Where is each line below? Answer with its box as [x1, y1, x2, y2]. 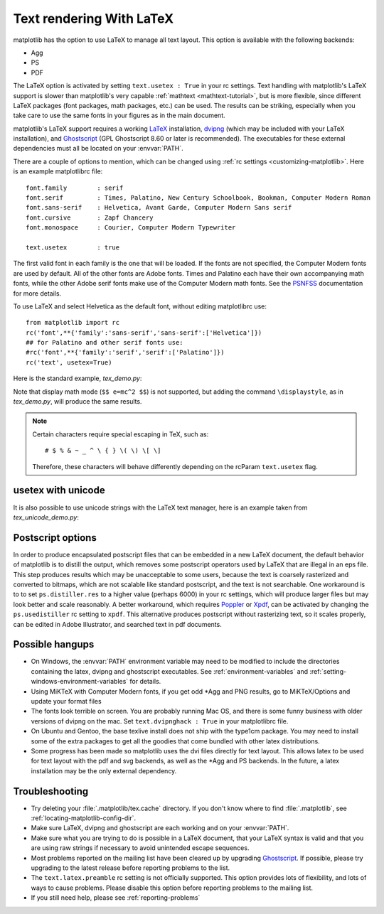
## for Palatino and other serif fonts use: [26, 338, 184, 347]
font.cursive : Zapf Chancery [26, 213, 154, 222]
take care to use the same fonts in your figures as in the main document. [13, 111, 225, 120]
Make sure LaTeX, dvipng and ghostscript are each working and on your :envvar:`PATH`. [31, 824, 289, 832]
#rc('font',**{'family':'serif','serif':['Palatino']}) [26, 348, 225, 357]
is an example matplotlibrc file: [13, 167, 103, 176]
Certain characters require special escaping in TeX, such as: [32, 430, 209, 439]
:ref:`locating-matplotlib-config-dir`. [31, 814, 137, 822]
